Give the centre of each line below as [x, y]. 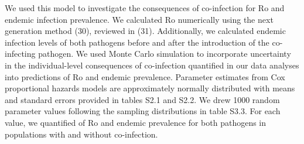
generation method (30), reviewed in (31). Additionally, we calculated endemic [145, 31]
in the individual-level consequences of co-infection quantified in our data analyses [152, 65]
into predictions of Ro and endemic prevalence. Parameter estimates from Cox [145, 76]
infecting [20, 54]
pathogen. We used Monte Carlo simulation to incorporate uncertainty [165, 54]
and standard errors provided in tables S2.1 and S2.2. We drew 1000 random [142, 99]
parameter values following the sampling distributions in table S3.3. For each [143, 111]
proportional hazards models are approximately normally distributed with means [150, 88]
